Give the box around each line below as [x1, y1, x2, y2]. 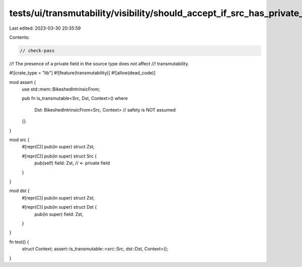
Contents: [9, 34, 30, 40]
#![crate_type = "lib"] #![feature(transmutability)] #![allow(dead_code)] [9, 70, 156, 76]
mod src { [9, 137, 30, 143]
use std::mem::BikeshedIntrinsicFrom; [22, 86, 100, 93]
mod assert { [9, 79, 36, 85]
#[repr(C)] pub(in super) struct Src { [22, 153, 97, 159]
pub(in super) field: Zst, [34, 211, 84, 217]
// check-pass [20, 48, 55, 53]
